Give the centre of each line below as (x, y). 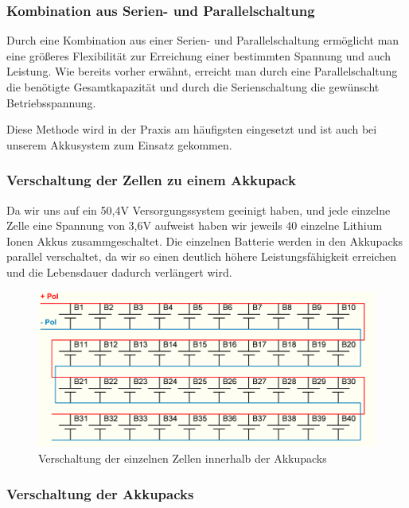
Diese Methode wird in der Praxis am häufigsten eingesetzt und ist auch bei (192, 129)
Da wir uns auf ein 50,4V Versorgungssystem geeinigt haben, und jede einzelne (199, 209)
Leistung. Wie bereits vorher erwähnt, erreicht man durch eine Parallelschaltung (202, 71)
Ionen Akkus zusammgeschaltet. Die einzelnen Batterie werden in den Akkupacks (205, 240)
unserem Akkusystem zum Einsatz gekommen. (119, 144)
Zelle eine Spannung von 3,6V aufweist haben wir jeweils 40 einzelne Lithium (195, 225)
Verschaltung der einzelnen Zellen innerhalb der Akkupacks (183, 458)
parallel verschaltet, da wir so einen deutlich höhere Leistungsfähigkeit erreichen (201, 256)
